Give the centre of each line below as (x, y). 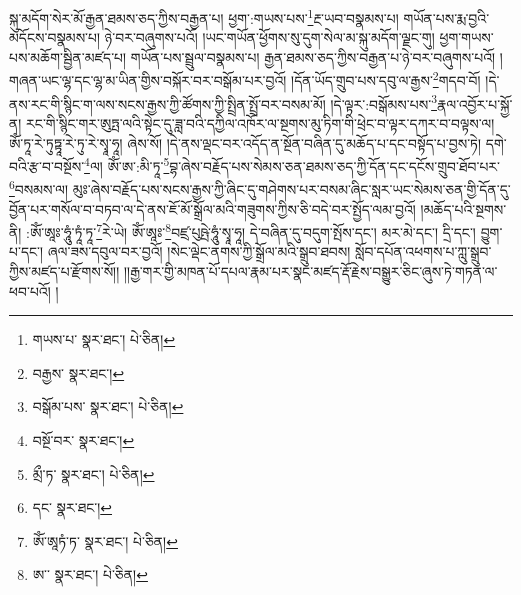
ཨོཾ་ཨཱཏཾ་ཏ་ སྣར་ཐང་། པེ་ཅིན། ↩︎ (105, 540)
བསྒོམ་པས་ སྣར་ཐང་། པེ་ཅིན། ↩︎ (108, 406)
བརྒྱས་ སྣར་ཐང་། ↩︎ (78, 372)
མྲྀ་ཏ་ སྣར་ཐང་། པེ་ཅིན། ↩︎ (93, 473)
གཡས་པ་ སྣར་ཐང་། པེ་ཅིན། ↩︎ (104, 339)
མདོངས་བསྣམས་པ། (55, 37)
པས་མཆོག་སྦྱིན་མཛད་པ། (68, 56)
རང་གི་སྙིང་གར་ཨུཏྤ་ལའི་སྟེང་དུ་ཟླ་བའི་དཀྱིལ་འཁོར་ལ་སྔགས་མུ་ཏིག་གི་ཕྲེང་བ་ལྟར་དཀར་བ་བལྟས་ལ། (260, 122)
